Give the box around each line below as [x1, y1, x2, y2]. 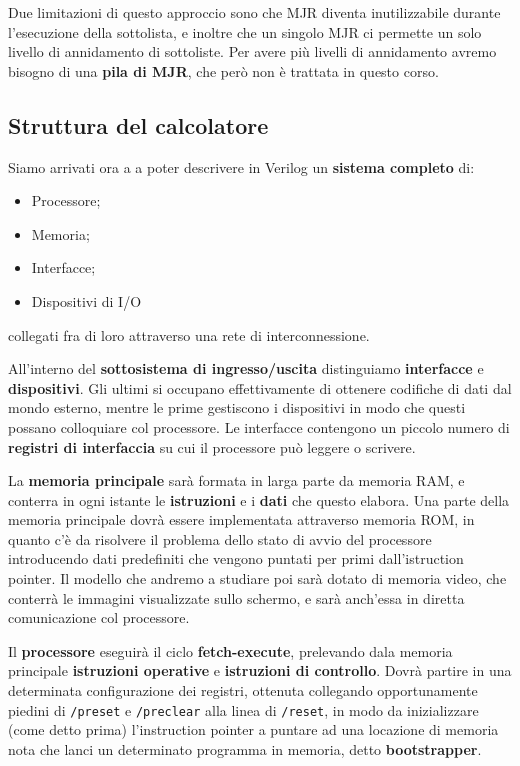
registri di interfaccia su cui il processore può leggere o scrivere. [8, 436, 416, 457]
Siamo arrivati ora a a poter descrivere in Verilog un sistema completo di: [8, 156, 475, 177]
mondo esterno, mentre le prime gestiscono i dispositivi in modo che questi [8, 397, 466, 418]
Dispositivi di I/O [31, 290, 142, 311]
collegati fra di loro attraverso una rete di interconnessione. [8, 324, 370, 345]
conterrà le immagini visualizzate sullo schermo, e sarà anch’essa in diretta [8, 587, 465, 608]
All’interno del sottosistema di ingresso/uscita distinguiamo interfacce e [8, 358, 484, 379]
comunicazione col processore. [8, 607, 190, 628]
